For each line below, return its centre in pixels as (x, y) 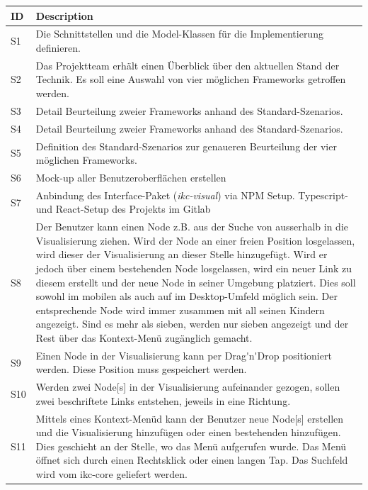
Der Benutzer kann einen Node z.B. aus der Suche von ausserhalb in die (192, 227)
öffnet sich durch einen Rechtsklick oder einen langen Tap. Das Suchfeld (192, 460)
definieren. (58, 47)
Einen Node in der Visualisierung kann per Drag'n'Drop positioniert (184, 355)
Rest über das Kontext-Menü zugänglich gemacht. (144, 337)
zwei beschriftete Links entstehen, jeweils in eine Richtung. (163, 400)
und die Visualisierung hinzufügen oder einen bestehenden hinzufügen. (188, 432)
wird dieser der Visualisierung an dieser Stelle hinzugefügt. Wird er (182, 254)
